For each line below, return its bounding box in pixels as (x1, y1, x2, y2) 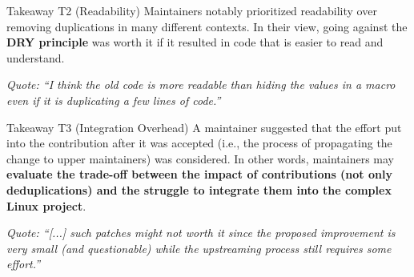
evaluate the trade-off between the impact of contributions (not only (6, 166, 392, 183)
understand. (6, 49, 65, 66)
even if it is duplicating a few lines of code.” (6, 91, 221, 108)
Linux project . (6, 197, 86, 214)
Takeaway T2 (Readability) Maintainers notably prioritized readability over (6, 2, 377, 18)
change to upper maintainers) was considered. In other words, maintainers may (6, 150, 394, 167)
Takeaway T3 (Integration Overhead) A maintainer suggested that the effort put (6, 118, 402, 135)
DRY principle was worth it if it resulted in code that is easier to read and (6, 34, 384, 50)
